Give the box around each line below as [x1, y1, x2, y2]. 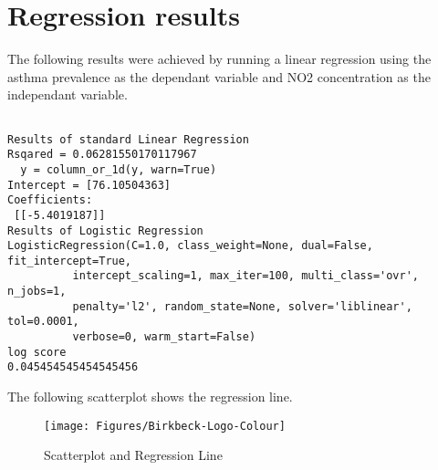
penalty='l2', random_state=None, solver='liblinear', [72, 299, 412, 313]
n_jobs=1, [7, 285, 67, 298]
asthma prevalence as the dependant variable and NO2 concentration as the [7, 67, 431, 86]
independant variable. [7, 85, 128, 104]
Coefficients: [7, 193, 93, 207]
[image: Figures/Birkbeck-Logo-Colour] [44, 419, 286, 433]
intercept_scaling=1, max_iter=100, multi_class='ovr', [72, 269, 420, 283]
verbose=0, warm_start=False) [72, 330, 256, 344]
